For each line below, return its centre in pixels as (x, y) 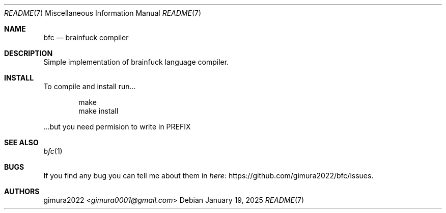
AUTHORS (22, 191)
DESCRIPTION (29, 53)
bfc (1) (53, 151)
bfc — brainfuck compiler (86, 37)
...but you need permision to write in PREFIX (117, 127)
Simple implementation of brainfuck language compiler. (136, 62)
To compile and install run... (90, 86)
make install (99, 111)
